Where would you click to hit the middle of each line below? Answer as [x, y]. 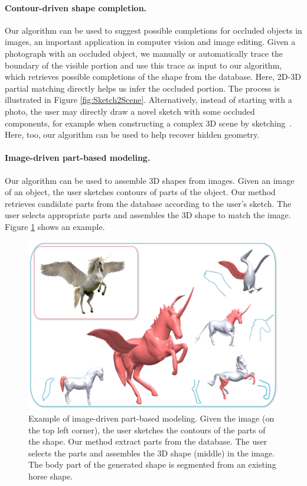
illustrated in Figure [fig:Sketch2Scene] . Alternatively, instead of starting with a [148, 100]
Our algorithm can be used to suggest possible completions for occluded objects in [153, 30]
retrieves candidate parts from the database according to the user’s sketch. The [148, 203]
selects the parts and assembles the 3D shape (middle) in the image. [152, 453]
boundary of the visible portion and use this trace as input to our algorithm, [143, 65]
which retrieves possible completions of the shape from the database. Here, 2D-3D [153, 77]
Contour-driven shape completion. [76, 7]
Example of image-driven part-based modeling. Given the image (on [151, 418]
